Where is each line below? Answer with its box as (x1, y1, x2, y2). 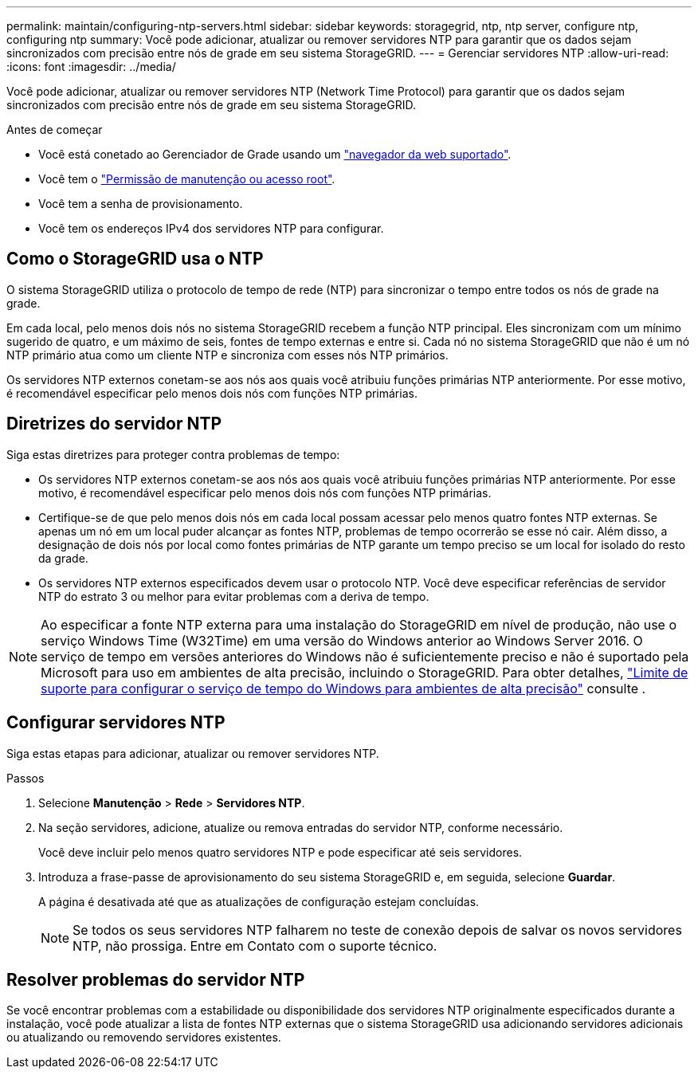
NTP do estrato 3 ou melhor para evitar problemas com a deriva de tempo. (38, 589, 429, 603)
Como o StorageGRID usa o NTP (6, 249, 264, 269)
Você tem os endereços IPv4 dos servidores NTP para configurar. (38, 222, 384, 235)
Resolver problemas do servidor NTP (6, 969, 305, 990)
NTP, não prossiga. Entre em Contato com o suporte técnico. (73, 937, 437, 954)
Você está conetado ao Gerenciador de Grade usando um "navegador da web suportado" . (38, 147, 512, 161)
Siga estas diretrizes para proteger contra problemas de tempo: (6, 447, 340, 461)
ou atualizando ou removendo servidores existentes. (6, 1030, 281, 1045)
